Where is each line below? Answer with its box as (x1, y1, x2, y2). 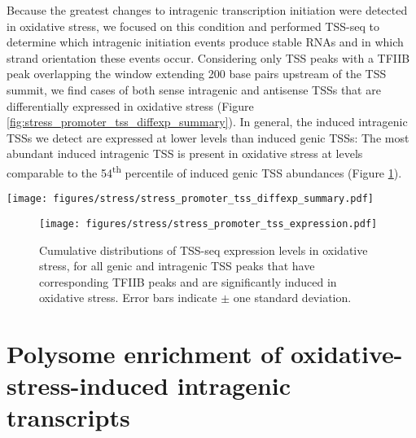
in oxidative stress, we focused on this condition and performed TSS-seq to (7, 17, 379, 34)
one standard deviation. (233, 289, 352, 306)
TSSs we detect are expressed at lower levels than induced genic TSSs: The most (7, 129, 409, 146)
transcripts (7, 401, 130, 434)
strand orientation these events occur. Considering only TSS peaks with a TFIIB (7, 49, 410, 66)
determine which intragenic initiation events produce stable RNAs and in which (7, 33, 404, 50)
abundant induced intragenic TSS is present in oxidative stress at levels (7, 145, 363, 162)
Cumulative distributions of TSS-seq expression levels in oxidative (39, 241, 368, 258)
